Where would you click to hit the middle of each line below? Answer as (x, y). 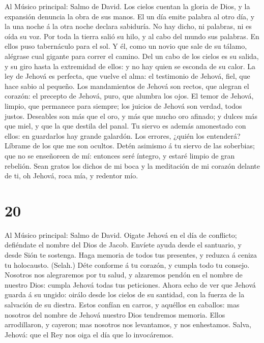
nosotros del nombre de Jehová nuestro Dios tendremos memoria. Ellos (115, 314)
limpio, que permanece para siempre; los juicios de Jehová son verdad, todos (123, 105)
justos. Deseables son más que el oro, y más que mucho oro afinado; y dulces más (131, 116)
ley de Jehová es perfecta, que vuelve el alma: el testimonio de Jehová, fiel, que (127, 76)
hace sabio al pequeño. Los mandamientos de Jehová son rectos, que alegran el (127, 86)
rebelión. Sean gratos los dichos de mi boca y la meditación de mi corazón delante (132, 165)
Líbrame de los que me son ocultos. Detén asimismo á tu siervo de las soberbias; (130, 146)
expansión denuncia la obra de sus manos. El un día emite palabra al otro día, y (130, 16)
